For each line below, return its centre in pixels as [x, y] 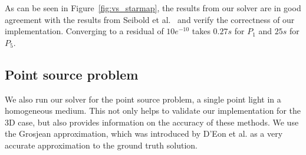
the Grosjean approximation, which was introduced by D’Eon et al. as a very [144, 133]
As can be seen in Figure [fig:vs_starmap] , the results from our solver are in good [153, 8]
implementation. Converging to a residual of [84, 31]
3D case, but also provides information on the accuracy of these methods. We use [152, 122]
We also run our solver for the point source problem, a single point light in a [143, 99]
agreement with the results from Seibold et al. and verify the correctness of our [150, 19]
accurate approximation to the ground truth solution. [101, 145]
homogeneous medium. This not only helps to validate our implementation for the [153, 111]
